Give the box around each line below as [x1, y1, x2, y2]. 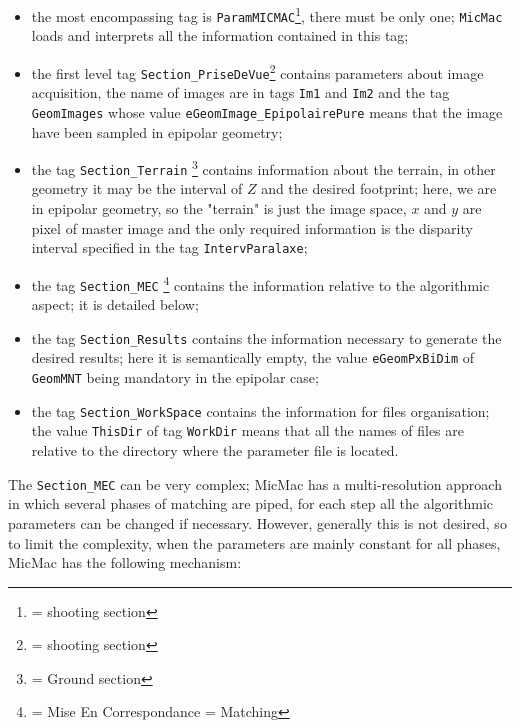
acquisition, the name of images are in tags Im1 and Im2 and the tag [31, 82, 450, 103]
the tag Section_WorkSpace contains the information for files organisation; [31, 400, 490, 421]
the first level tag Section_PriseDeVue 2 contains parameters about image [31, 59, 484, 83]
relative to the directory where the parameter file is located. [31, 440, 399, 461]
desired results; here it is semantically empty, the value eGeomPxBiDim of [31, 347, 475, 368]
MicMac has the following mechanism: [8, 552, 242, 573]
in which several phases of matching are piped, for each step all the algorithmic [8, 493, 494, 514]
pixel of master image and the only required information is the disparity [31, 217, 473, 238]
